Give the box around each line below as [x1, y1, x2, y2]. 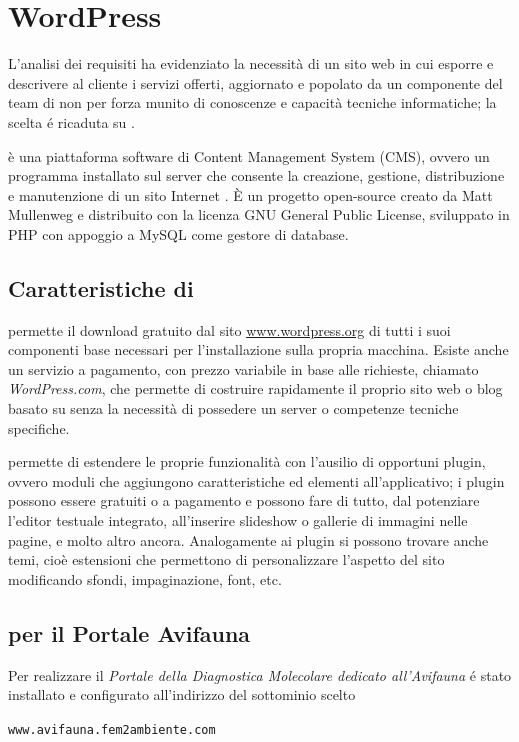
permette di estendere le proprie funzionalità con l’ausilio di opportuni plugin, [8, 451, 486, 472]
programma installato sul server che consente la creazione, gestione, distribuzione [8, 165, 505, 186]
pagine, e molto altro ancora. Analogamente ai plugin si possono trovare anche [8, 529, 489, 550]
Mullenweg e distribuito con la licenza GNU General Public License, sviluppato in [8, 204, 510, 225]
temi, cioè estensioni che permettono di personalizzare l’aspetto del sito [8, 549, 445, 570]
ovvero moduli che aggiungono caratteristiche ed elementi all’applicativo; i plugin [8, 470, 505, 491]
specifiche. [8, 417, 70, 438]
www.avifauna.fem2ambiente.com [8, 722, 216, 737]
